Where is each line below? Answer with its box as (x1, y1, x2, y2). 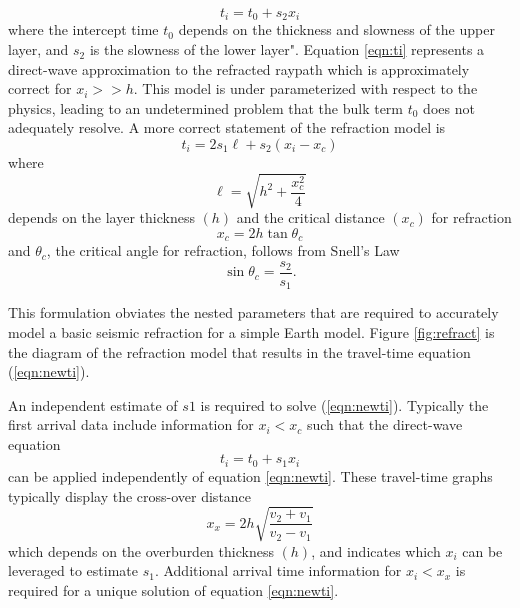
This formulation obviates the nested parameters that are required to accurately (8, 302, 499, 323)
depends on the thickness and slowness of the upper (178, 19, 495, 40)
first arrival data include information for (8, 414, 254, 435)
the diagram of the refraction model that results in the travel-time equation (8, 341, 471, 362)
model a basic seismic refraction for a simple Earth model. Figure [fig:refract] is (8, 321, 495, 342)
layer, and (8, 39, 69, 60)
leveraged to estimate (8, 560, 138, 581)
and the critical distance (236, 207, 385, 228)
